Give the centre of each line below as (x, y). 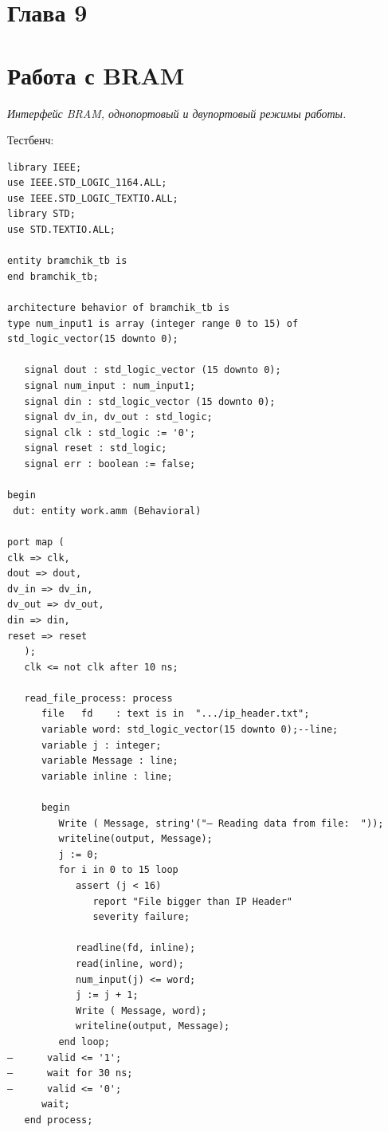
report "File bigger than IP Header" (192, 901)
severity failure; (141, 917)
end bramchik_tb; (53, 276)
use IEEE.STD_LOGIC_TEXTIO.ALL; (93, 198)
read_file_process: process (98, 698)
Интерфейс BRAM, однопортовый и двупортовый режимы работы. (177, 113)
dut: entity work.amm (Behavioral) (107, 511)
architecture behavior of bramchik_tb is (119, 308)
